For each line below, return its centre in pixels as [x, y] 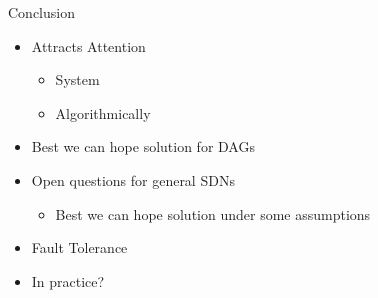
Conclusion [41, 12]
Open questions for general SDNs [133, 179]
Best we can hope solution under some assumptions [213, 213]
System [77, 79]
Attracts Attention [88, 45]
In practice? [68, 280]
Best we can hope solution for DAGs [143, 146]
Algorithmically [103, 112]
